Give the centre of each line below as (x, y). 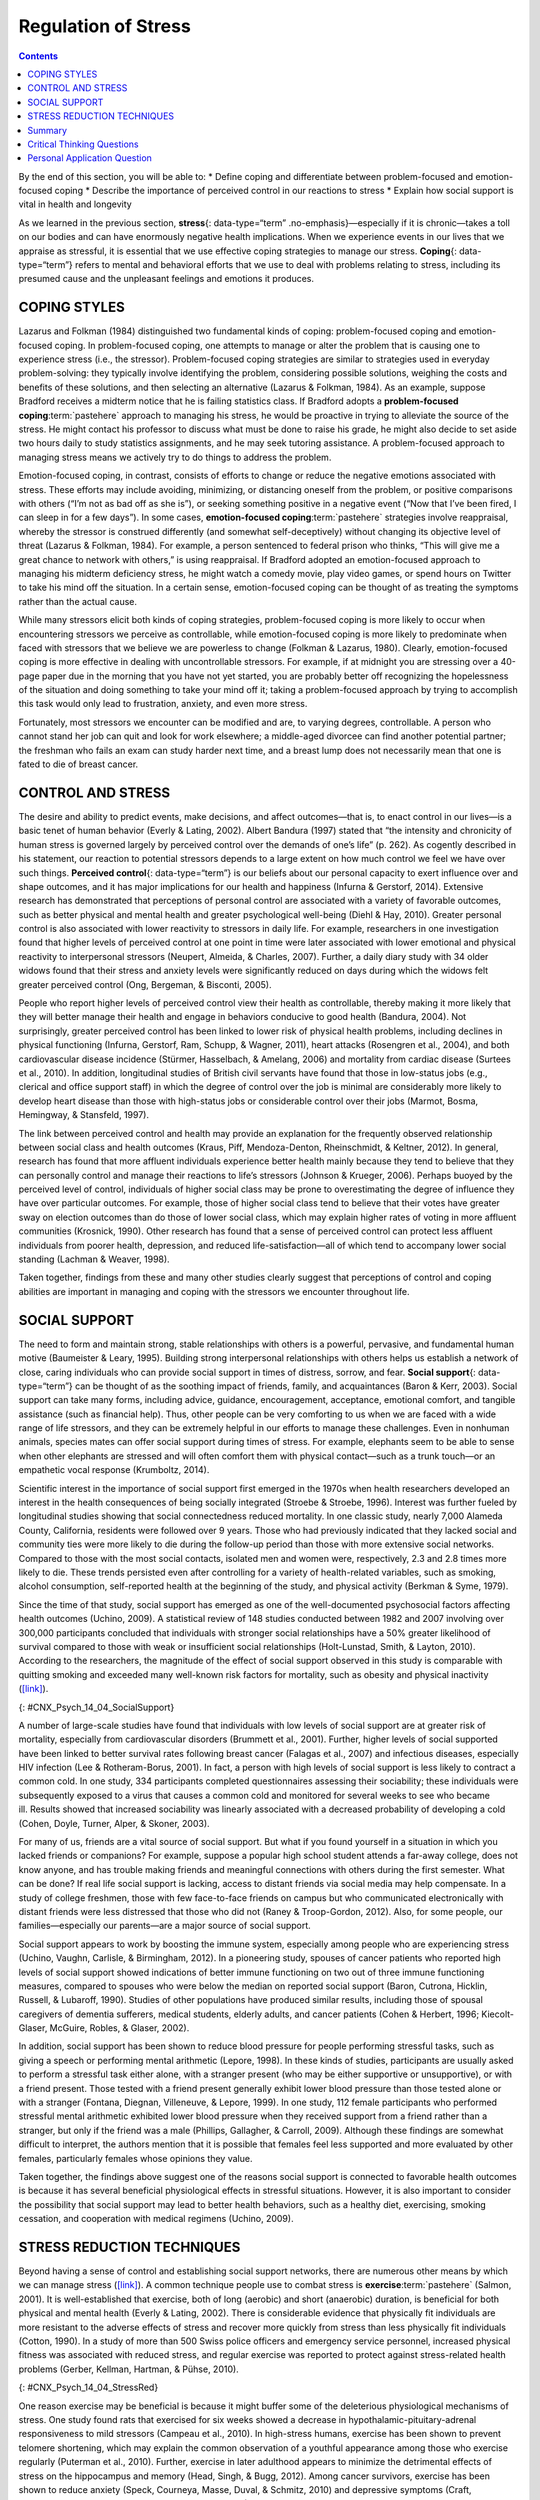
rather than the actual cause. (78, 601)
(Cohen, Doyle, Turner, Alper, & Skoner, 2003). (114, 1823)
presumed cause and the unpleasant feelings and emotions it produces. (166, 279)
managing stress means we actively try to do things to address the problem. (175, 457)
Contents (38, 56)
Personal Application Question (89, 158)
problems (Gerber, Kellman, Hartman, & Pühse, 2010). (128, 2369)
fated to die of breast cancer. (78, 764)
